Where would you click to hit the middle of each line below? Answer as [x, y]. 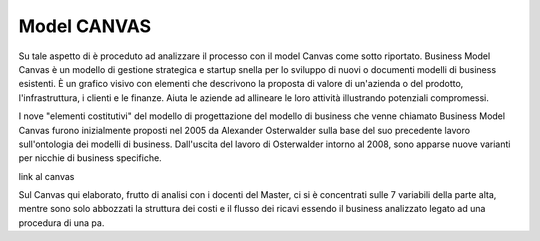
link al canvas [46, 176]
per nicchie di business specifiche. [90, 158]
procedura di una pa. [61, 222]
